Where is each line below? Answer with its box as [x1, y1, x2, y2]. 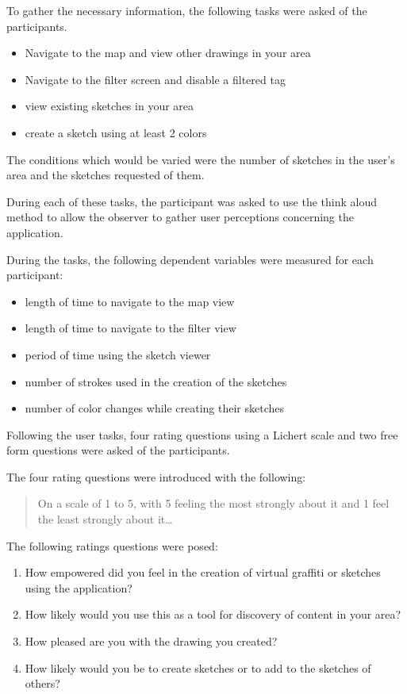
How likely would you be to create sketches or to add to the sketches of [25, 659, 371, 676]
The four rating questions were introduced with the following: [6, 468, 306, 485]
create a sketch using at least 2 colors [25, 124, 207, 140]
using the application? [25, 579, 132, 596]
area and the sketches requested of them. [6, 167, 205, 183]
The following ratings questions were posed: [6, 537, 218, 554]
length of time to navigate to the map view [25, 293, 235, 309]
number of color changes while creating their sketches [25, 400, 285, 416]
